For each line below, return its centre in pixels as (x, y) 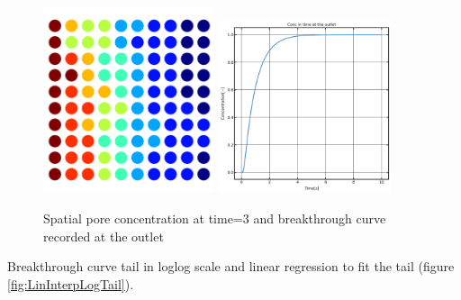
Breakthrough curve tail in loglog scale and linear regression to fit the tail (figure (231, 266)
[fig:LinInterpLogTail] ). (71, 283)
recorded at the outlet (104, 236)
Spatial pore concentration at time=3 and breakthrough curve (215, 218)
